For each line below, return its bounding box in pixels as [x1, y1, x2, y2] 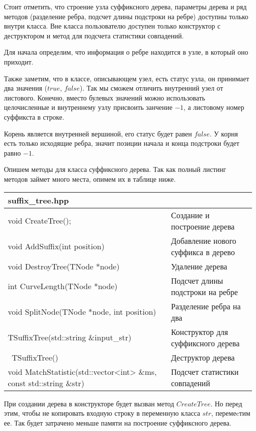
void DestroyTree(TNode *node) [8, 260, 120, 272]
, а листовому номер [183, 102, 244, 112]
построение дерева [171, 220, 235, 232]
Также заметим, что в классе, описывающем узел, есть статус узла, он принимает [4, 73, 250, 83]
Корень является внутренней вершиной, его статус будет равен [4, 128, 192, 138]
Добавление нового [171, 234, 236, 246]
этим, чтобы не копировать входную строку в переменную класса [4, 408, 200, 418]
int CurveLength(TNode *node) [8, 280, 118, 292]
